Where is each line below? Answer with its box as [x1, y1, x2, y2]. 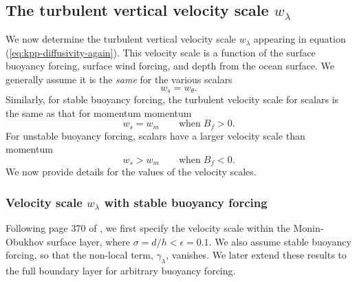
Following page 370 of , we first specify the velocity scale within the [6, 221, 290, 235]
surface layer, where [47, 234, 131, 248]
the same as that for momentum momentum [6, 105, 192, 120]
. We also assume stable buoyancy [208, 234, 351, 248]
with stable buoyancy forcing [104, 193, 268, 210]
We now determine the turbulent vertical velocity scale [6, 32, 237, 46]
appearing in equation [253, 32, 346, 46]
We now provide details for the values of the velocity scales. [6, 164, 257, 179]
